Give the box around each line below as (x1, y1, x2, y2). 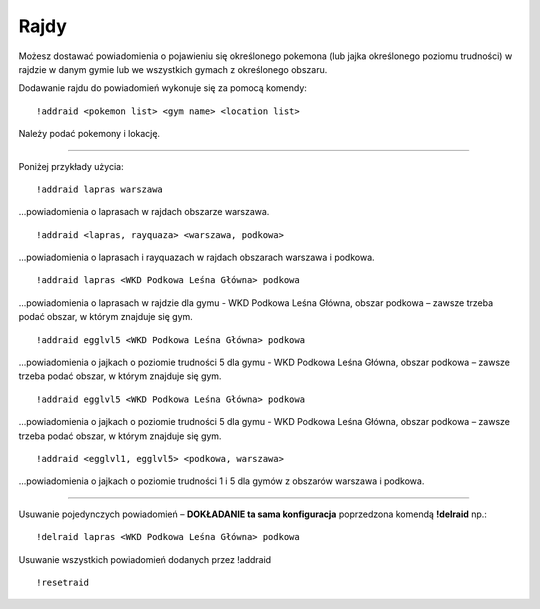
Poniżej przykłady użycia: (18, 160, 124, 172)
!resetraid (36, 576, 90, 588)
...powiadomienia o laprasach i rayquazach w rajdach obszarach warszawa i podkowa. (18, 251, 375, 264)
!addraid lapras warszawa (36, 183, 164, 195)
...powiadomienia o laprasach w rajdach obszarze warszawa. (18, 206, 270, 218)
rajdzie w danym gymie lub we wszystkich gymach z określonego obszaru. (18, 63, 328, 75)
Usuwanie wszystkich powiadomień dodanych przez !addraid (18, 553, 272, 565)
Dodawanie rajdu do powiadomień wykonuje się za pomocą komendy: (18, 82, 307, 94)
